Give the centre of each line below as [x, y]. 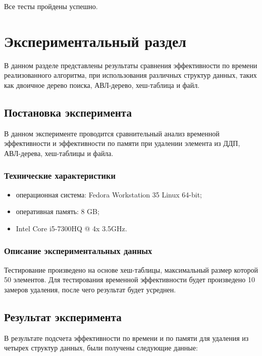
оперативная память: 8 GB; [58, 211]
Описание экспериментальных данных [78, 251]
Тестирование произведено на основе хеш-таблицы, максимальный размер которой [131, 269]
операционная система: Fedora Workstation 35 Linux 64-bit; [109, 194]
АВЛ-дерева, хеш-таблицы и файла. [59, 153]
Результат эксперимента [63, 316]
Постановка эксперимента [68, 112]
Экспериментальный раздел [95, 41]
